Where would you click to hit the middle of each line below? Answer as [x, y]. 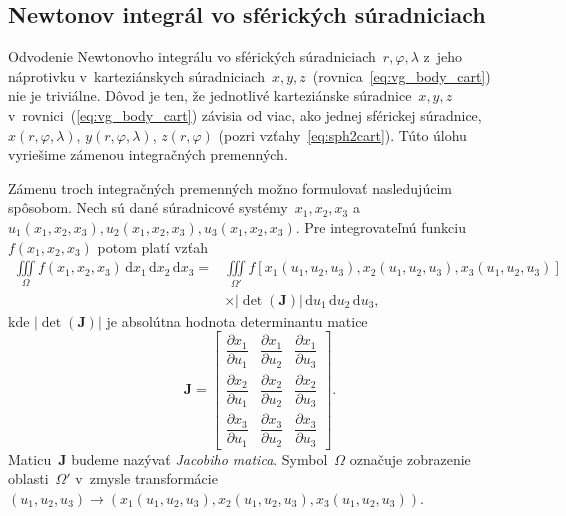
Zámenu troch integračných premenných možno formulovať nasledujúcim [230, 187]
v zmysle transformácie [146, 478]
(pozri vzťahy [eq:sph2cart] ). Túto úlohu [342, 134]
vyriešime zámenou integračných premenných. [148, 154]
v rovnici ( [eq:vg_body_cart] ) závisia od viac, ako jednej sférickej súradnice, [245, 114]
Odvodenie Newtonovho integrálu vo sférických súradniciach [192, 56]
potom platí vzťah [153, 246]
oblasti [28, 478]
